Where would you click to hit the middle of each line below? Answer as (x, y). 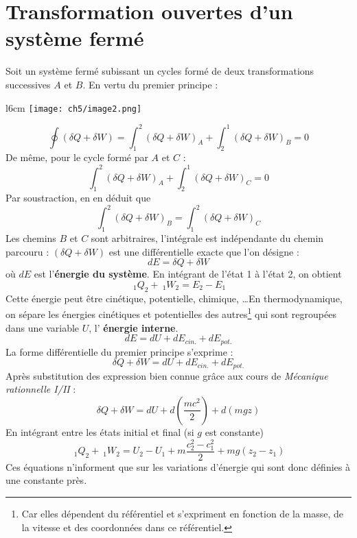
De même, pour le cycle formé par (77, 157)
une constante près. (46, 480)
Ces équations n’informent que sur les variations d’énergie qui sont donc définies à (178, 466)
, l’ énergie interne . (134, 327)
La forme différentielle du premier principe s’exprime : (119, 351)
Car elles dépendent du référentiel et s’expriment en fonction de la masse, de (183, 513)
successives (28, 84)
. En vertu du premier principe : (150, 84)
